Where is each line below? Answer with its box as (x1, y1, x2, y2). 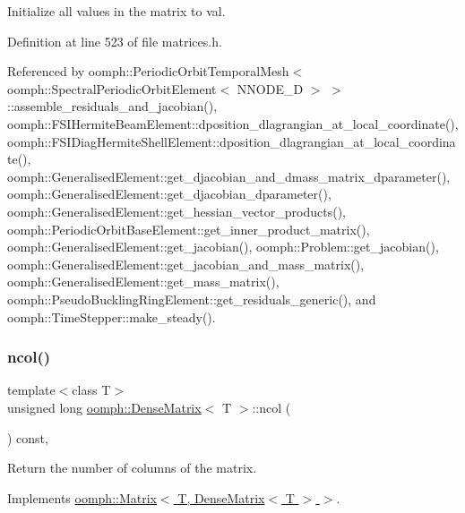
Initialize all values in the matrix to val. (7, 2, 226, 20)
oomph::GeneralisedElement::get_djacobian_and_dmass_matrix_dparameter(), (7, 167, 451, 185)
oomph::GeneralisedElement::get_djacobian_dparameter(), (7, 184, 332, 203)
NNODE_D (237, 79, 304, 98)
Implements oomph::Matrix (7, 488, 157, 507)
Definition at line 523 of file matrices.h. (7, 31, 222, 50)
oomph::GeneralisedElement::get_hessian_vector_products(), (7, 201, 346, 220)
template (7, 380, 56, 399)
